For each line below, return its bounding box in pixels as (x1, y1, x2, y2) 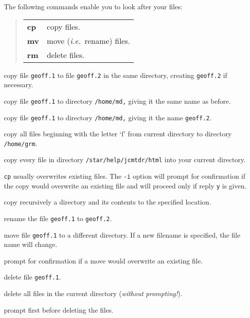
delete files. (47, 49, 85, 60)
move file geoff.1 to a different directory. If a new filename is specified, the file (4, 229, 240, 240)
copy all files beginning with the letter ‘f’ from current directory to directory (4, 129, 232, 139)
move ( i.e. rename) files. (47, 35, 130, 46)
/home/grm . (4, 138, 37, 148)
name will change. (4, 239, 57, 249)
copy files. (47, 20, 80, 32)
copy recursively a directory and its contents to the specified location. (4, 197, 211, 207)
